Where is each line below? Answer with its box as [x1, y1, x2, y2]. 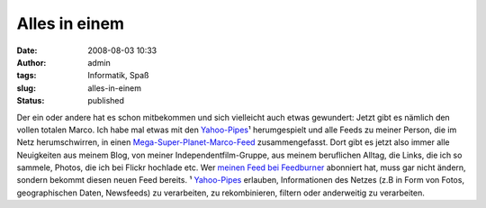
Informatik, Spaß [87, 70, 149, 81]
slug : [16, 82, 36, 94]
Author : [16, 57, 47, 68]
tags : [16, 70, 37, 81]
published [87, 95, 125, 106]
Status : [16, 95, 45, 106]
